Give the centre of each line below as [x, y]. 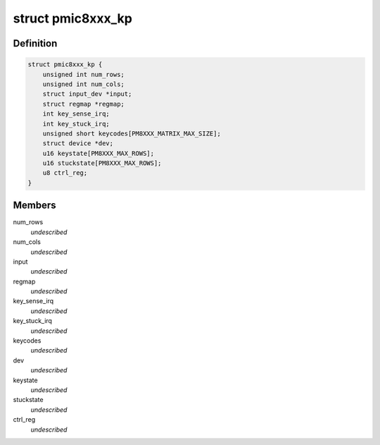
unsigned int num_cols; [83, 84]
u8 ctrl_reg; [65, 173]
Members [34, 206]
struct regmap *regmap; [83, 104]
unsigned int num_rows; [83, 74]
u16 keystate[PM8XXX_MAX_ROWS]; [99, 153]
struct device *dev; [78, 144]
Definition [35, 43]
